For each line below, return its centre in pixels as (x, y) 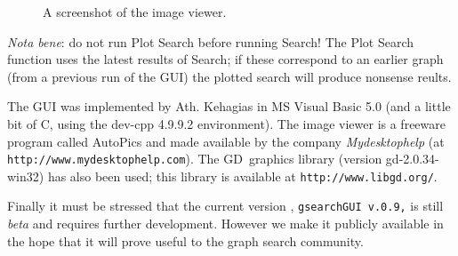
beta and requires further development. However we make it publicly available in (225, 224)
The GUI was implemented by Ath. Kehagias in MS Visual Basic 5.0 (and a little (229, 106)
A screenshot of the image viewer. (135, 12)
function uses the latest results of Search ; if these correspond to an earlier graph (225, 59)
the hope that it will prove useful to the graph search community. (185, 240)
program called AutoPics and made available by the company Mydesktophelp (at (226, 141)
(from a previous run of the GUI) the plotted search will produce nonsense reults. (229, 76)
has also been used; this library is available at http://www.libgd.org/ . (242, 176)
